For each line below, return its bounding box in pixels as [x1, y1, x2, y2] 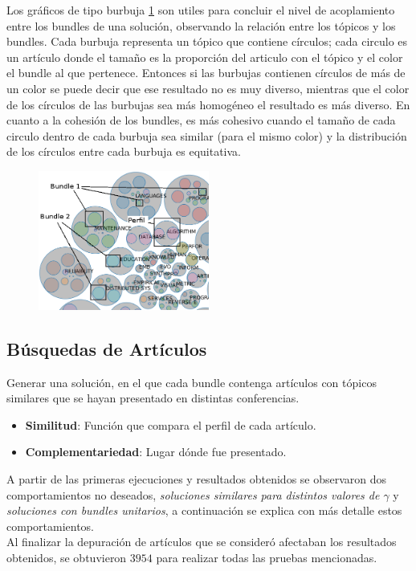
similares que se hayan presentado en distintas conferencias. [6, 390, 300, 406]
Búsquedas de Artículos [6, 336, 207, 361]
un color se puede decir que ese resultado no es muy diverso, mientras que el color [6, 80, 410, 96]
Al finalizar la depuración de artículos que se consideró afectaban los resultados [6, 533, 397, 550]
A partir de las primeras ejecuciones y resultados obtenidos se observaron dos [6, 470, 387, 487]
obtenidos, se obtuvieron [6, 549, 127, 565]
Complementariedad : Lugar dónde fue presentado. [25, 443, 287, 460]
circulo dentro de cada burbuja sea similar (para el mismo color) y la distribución [6, 127, 407, 144]
